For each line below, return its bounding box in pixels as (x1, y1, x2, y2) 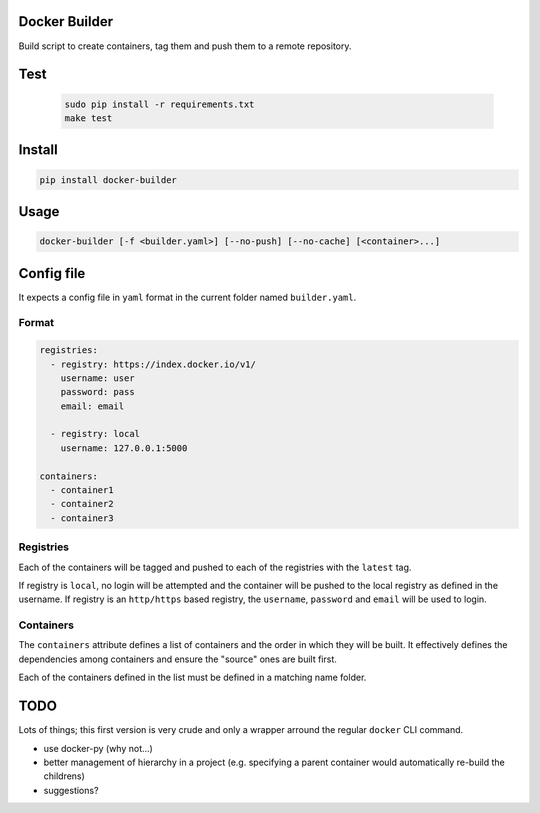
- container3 (50, 512, 114, 524)
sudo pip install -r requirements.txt (64, 98, 255, 110)
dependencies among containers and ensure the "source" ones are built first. (18, 653, 337, 665)
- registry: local (50, 428, 140, 440)
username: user (60, 372, 135, 384)
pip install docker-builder (39, 174, 177, 185)
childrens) (43, 770, 85, 782)
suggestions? (43, 784, 99, 796)
